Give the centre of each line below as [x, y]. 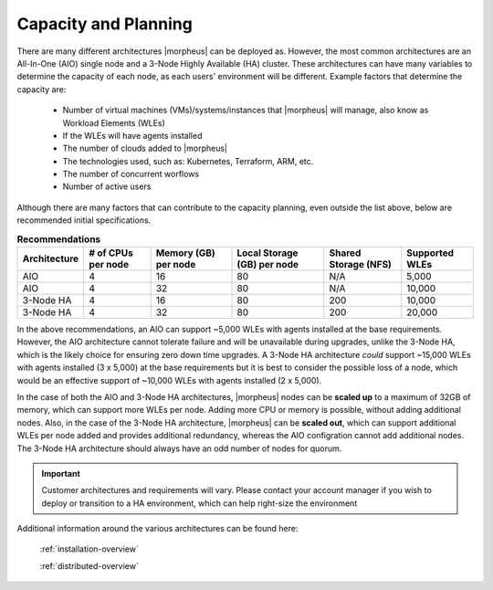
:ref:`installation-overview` [89, 549]
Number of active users [107, 186]
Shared [345, 253]
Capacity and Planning [105, 24]
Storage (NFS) [361, 264]
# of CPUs [111, 253]
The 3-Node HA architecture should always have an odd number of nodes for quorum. [179, 448]
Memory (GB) [186, 253]
